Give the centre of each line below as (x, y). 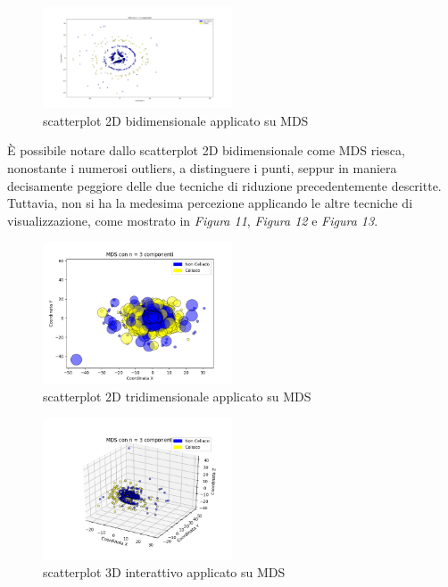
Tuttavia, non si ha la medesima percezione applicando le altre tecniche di (210, 203)
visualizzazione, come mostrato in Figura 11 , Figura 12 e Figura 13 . (193, 220)
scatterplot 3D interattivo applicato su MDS (164, 572)
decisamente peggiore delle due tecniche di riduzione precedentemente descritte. (224, 185)
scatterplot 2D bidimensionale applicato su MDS (176, 120)
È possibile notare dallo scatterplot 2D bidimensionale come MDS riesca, (206, 150)
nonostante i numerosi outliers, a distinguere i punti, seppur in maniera (202, 168)
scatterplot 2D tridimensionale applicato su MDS (177, 396)
